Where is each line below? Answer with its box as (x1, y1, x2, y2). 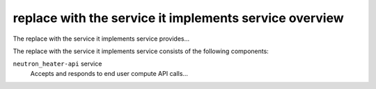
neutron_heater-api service (13, 59, 102, 68)
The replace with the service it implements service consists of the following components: (13, 47, 269, 55)
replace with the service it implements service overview (13, 10, 344, 26)
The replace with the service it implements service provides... (13, 34, 190, 43)
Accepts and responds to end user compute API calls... (30, 69, 188, 77)
